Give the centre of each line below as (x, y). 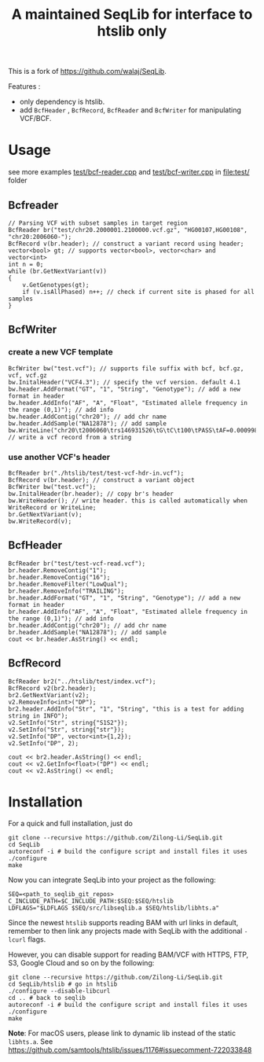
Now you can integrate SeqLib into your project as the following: (112, 880)
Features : (24, 86)
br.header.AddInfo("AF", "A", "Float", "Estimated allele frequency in (128, 612)
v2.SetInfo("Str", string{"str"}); (66, 729)
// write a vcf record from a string (70, 437)
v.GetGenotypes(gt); (56, 285)
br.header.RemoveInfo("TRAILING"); (66, 591)
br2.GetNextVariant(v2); (49, 695)
